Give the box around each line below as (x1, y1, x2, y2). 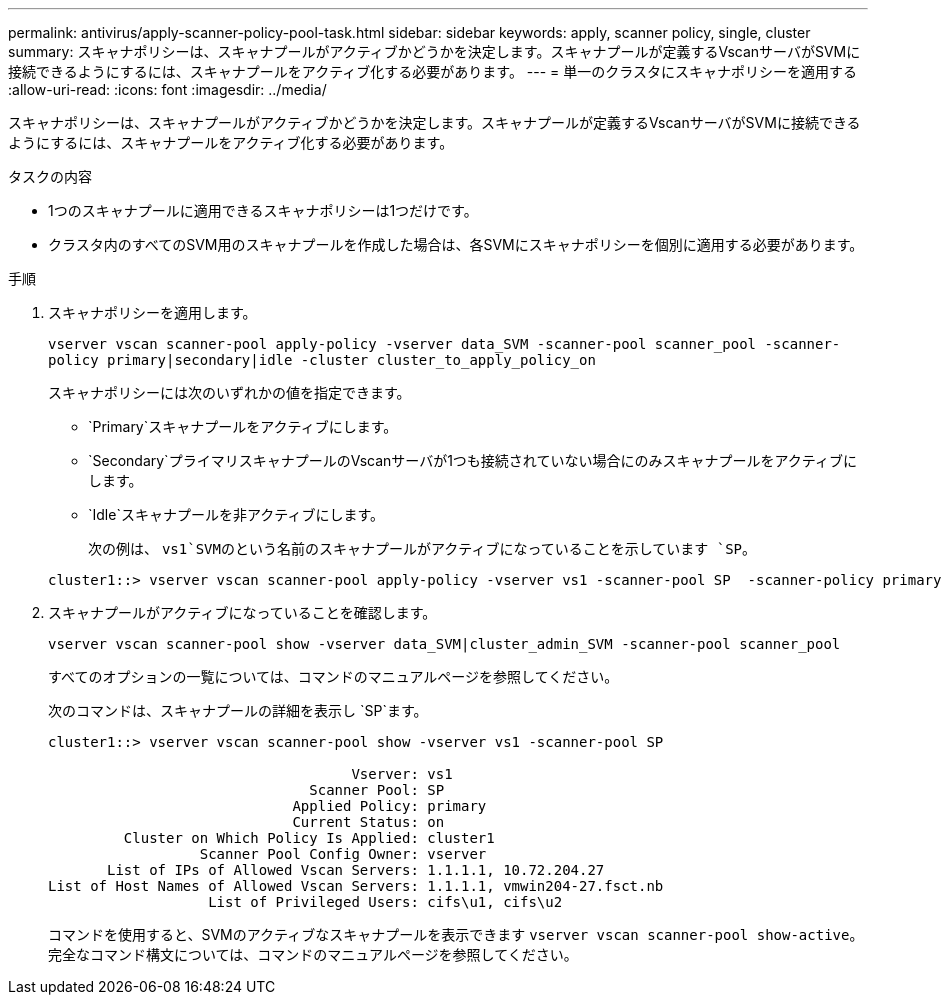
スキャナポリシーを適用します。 (48, 304, 257, 321)
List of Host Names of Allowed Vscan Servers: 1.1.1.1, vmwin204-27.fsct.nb (48, 878, 664, 894)
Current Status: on (292, 814, 445, 830)
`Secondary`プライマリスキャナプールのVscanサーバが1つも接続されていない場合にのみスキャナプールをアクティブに (88, 452, 857, 469)
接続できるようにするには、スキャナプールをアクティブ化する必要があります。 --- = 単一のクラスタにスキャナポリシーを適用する (8, 63, 858, 80)
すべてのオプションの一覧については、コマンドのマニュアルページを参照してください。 (48, 668, 619, 685)
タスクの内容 (8, 168, 92, 185)
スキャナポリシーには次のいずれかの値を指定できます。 (48, 384, 411, 401)
